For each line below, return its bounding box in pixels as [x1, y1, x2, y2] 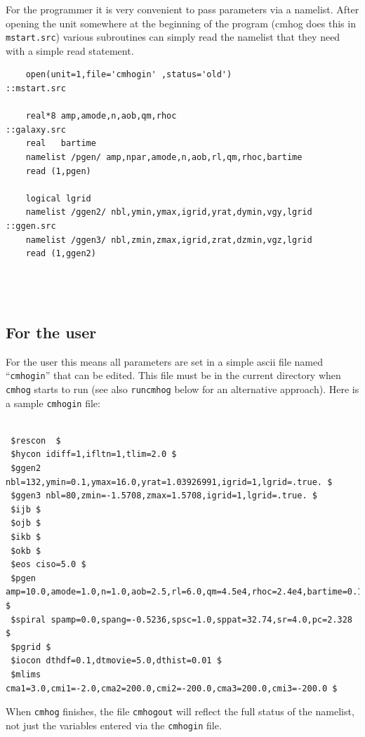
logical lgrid [25, 193, 91, 204]
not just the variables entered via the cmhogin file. [6, 717, 222, 732]
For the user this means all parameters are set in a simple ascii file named [6, 354, 323, 368]
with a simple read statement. [6, 43, 134, 58]
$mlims [11, 669, 41, 679]
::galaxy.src [6, 124, 66, 135]
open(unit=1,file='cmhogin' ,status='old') [25, 69, 232, 80]
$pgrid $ [11, 642, 51, 652]
